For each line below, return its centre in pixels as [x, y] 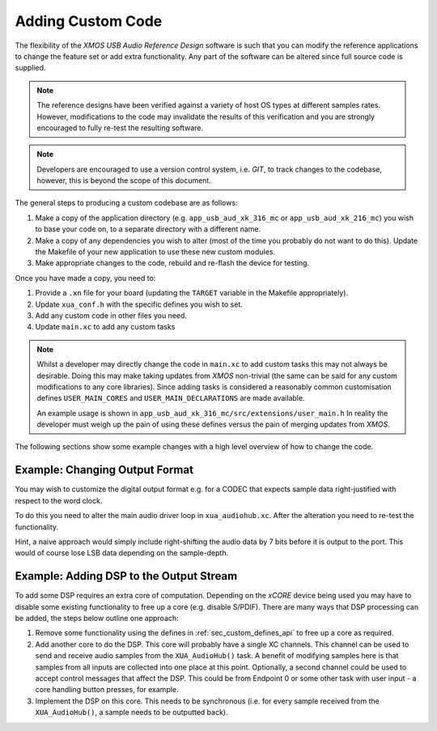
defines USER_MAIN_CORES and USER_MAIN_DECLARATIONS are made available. [171, 398]
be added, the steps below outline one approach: [97, 618]
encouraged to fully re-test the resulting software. [120, 127]
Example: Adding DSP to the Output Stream [126, 576]
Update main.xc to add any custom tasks [105, 327]
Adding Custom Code [89, 21]
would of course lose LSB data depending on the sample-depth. [122, 553]
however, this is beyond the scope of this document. [124, 181]
